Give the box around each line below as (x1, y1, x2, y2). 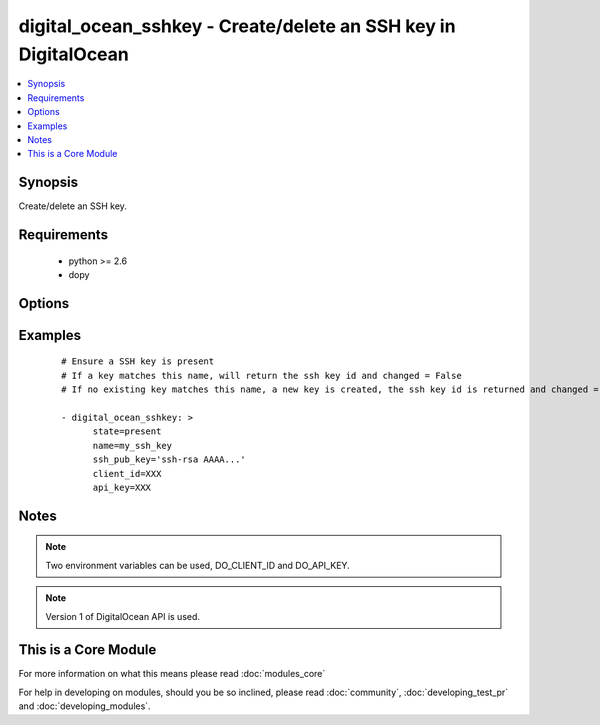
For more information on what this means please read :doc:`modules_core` (18, 668, 326, 680)
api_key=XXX (92, 481, 152, 493)
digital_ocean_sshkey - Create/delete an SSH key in (18, 15, 456, 37)
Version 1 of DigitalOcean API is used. (45, 610, 200, 622)
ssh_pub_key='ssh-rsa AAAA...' (92, 454, 247, 465)
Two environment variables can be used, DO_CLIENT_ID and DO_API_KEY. (45, 559, 350, 571)
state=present (92, 426, 162, 437)
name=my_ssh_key (92, 440, 173, 451)
